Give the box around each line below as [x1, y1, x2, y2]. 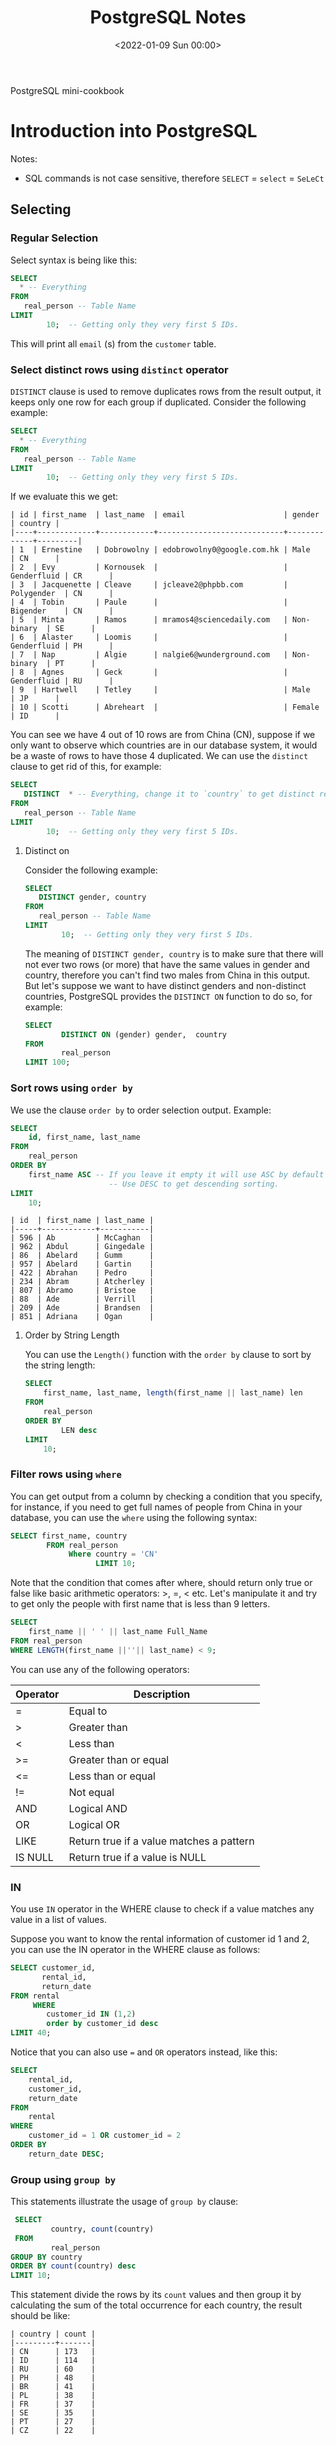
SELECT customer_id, [10, 1963, 97, 1973]
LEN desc [61, 1425, 98, 1435]
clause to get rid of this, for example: [10, 761, 162, 773]
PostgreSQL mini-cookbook [10, 84, 125, 96]
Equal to [68, 1704, 108, 1718]
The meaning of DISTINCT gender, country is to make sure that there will [24, 947, 324, 960]
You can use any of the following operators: [10, 1663, 190, 1675]
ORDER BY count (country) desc [10, 2261, 137, 2271]
